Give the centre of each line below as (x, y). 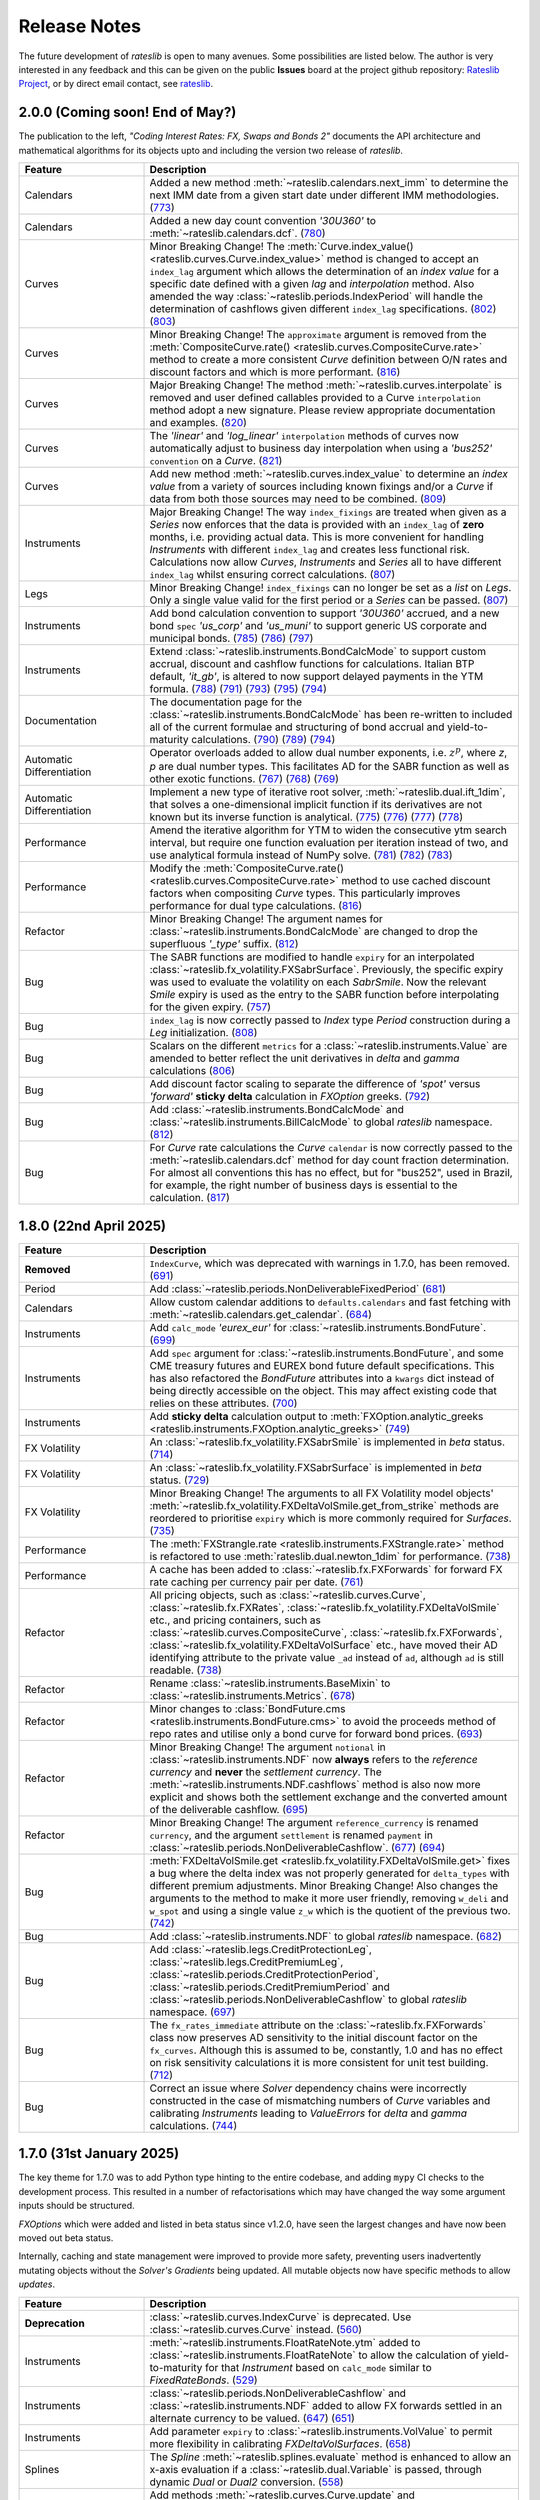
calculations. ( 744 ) (193, 2125)
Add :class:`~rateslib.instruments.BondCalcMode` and (276, 1110)
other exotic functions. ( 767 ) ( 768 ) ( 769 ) (244, 779)
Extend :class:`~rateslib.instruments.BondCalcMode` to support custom (318, 652)
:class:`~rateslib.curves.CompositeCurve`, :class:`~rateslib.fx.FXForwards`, (326, 1632)
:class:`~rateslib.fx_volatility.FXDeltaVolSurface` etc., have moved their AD (324, 1645)
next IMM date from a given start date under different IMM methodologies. (324, 195)
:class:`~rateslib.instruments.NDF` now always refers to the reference (314, 1759)
